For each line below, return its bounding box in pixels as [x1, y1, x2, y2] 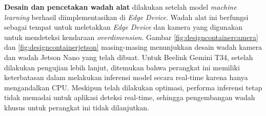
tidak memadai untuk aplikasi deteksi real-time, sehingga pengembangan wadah [4, 92, 255, 103]
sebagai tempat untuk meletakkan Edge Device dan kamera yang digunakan [4, 22, 243, 32]
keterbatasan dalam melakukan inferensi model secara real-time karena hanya [4, 72, 248, 83]
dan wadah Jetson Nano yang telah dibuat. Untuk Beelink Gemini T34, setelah [4, 51, 253, 62]
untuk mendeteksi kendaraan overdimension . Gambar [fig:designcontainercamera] [4, 31, 258, 42]
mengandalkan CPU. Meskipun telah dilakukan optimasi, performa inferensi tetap [4, 82, 262, 92]
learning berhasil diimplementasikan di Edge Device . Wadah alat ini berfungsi [4, 11, 249, 22]
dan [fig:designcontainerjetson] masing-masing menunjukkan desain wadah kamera [4, 42, 262, 52]
